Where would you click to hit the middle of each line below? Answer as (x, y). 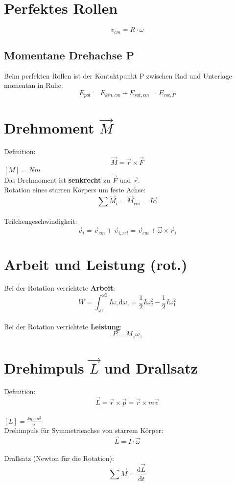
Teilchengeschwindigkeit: (41, 221)
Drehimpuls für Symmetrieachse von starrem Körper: (84, 430)
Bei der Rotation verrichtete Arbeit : (59, 288)
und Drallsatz (151, 368)
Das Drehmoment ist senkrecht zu (57, 180)
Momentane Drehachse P (69, 55)
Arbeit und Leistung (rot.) (96, 264)
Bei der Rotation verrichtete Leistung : (63, 326)
